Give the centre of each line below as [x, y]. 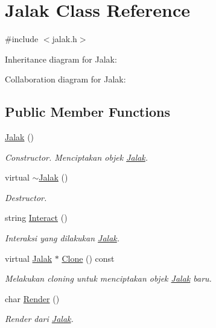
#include [22, 39]
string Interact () [36, 218]
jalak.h [65, 39]
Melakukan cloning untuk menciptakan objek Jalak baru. [108, 278]
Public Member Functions [87, 112]
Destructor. [26, 197]
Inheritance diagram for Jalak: [61, 59]
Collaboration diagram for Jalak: [65, 79]
